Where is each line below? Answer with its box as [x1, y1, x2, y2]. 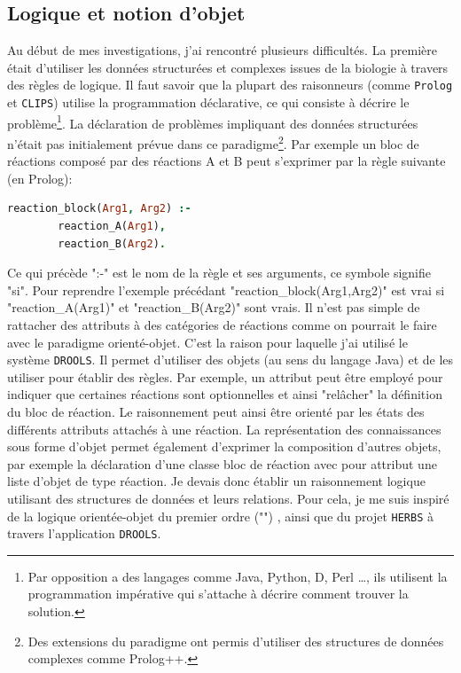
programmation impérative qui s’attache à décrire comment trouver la [27, 584, 409, 603]
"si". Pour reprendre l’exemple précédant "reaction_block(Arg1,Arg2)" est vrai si [7, 280, 445, 299]
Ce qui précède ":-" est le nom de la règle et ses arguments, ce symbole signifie [7, 263, 431, 282]
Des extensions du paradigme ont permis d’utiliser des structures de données [27, 631, 444, 650]
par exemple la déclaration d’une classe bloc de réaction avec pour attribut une [7, 454, 437, 473]
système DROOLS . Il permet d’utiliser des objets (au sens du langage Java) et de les [7, 350, 454, 369]
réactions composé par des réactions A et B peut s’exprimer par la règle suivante [7, 152, 446, 170]
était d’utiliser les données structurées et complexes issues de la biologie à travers [7, 58, 449, 76]
